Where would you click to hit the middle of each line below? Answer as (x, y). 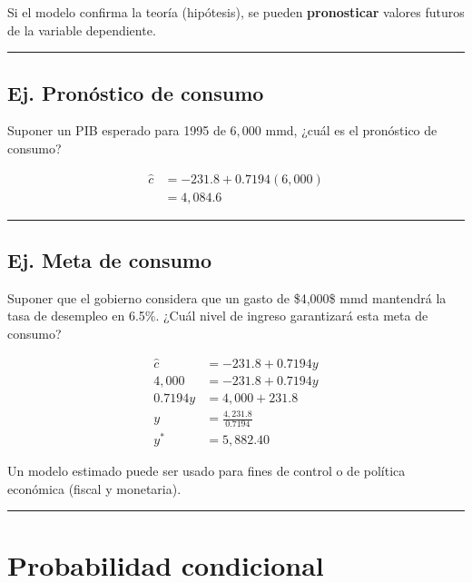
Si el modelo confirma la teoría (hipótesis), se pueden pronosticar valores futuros (236, 12)
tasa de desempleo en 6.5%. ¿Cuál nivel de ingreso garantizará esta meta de (218, 316)
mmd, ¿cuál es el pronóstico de (351, 130)
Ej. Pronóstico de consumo (136, 92)
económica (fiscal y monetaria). (94, 488)
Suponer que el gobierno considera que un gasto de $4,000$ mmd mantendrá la (227, 297)
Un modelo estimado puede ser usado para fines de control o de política (206, 471)
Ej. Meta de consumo (110, 260)
